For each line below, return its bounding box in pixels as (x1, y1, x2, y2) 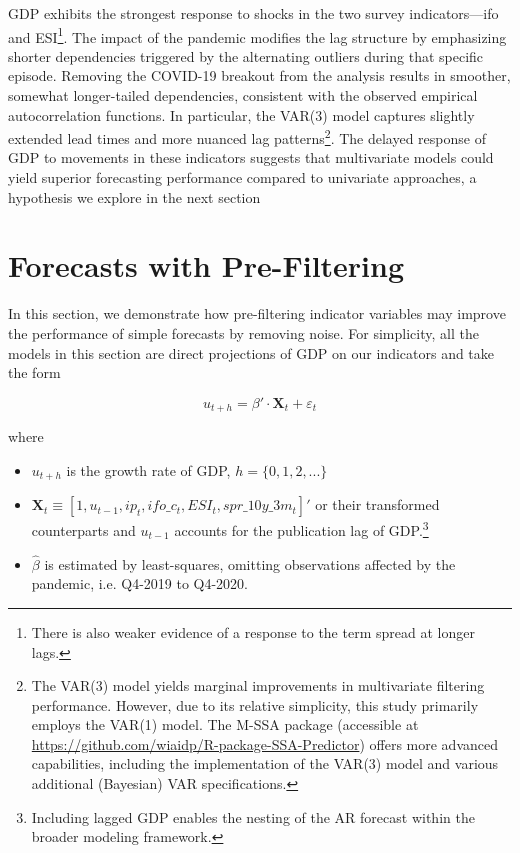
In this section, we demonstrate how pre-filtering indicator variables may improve (8, 303, 506, 324)
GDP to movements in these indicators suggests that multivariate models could (8, 147, 494, 168)
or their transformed (315, 494, 440, 515)
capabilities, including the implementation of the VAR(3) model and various (31, 753, 499, 774)
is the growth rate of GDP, (66, 459, 231, 480)
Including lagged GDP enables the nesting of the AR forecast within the (31, 806, 475, 827)
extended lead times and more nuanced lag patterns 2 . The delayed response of (8, 125, 486, 148)
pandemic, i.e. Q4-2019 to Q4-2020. (31, 573, 249, 594)
